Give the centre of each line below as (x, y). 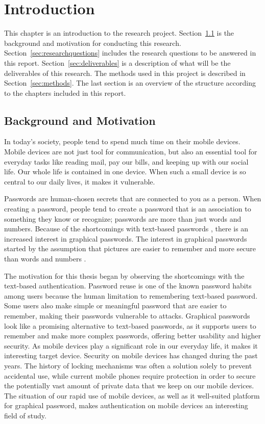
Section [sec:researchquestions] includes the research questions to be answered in (130, 53)
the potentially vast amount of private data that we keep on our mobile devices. (129, 386)
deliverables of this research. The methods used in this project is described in (125, 73)
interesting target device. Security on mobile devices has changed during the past (131, 355)
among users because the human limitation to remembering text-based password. (131, 295)
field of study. (25, 415)
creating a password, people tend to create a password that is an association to (128, 209)
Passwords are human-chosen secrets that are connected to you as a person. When (133, 198)
